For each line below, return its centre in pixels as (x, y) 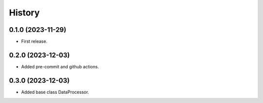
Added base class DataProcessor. (55, 92)
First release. (34, 42)
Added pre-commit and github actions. (60, 66)
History (24, 13)
